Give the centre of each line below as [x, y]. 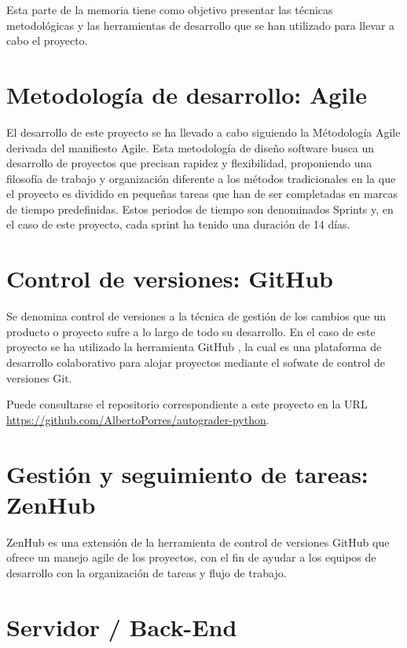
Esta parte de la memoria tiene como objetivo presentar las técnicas [170, 9]
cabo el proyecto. [47, 40]
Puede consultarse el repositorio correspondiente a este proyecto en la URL [187, 404]
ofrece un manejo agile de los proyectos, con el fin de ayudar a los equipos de [191, 557]
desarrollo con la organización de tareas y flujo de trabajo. [147, 572]
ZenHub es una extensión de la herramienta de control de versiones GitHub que [198, 542]
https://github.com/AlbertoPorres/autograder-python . [138, 419]
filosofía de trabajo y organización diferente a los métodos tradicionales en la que [201, 178]
